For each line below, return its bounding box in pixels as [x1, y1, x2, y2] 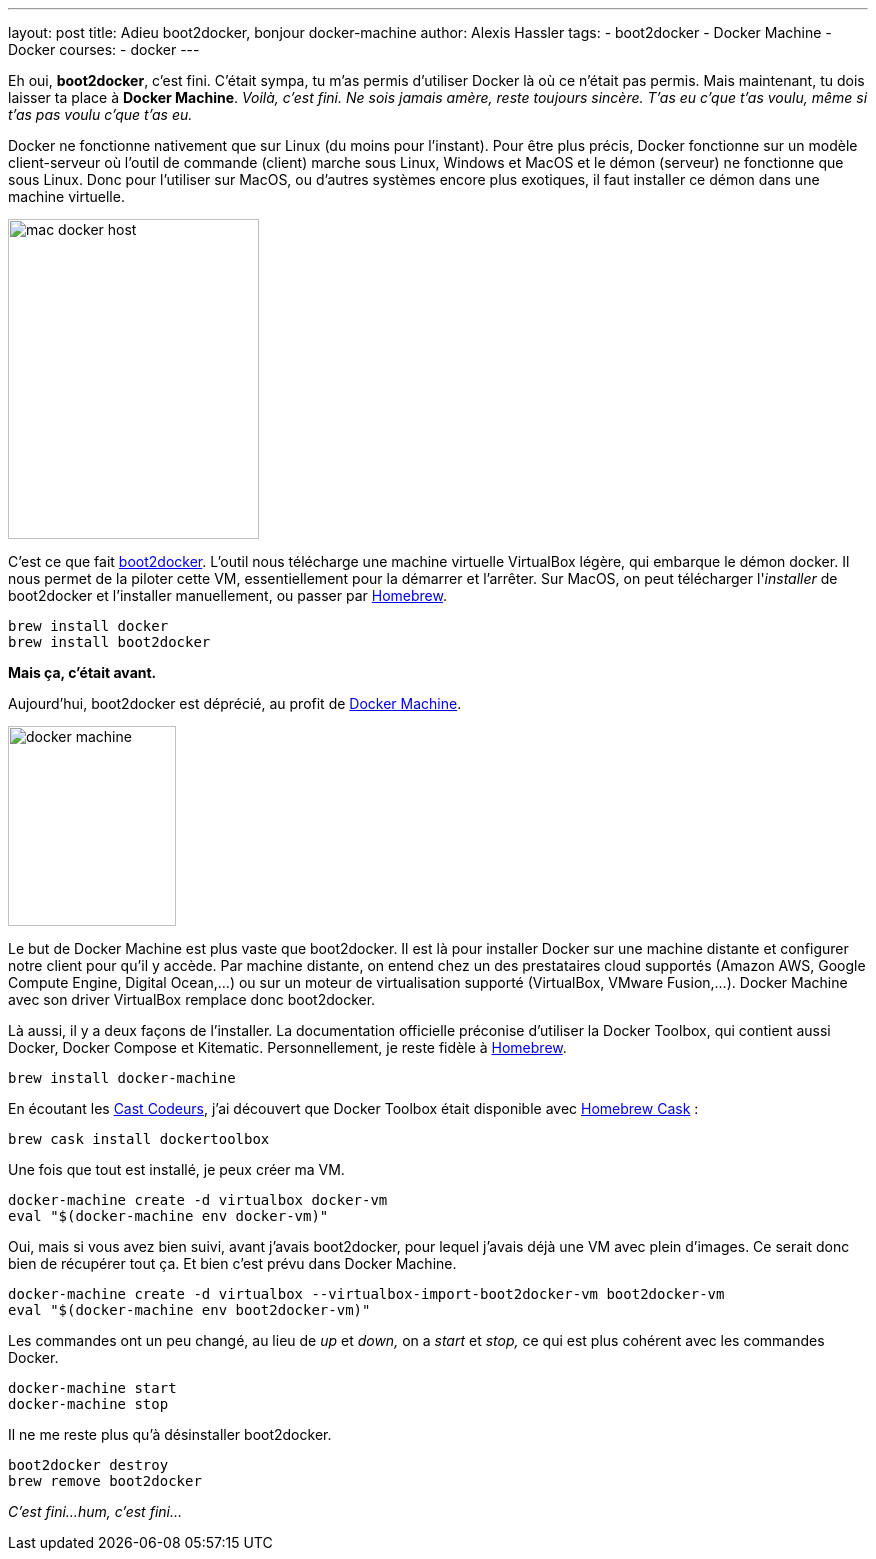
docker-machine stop [8, 1396, 169, 1412]
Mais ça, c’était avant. [8, 664, 157, 681]
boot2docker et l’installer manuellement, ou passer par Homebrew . [8, 587, 447, 604]
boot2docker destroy [8, 1457, 169, 1473]
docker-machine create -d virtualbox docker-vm [8, 1192, 388, 1208]
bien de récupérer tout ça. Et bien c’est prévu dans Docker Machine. [8, 1255, 457, 1272]
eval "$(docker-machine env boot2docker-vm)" [8, 1302, 371, 1318]
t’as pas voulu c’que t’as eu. [8, 106, 193, 123]
